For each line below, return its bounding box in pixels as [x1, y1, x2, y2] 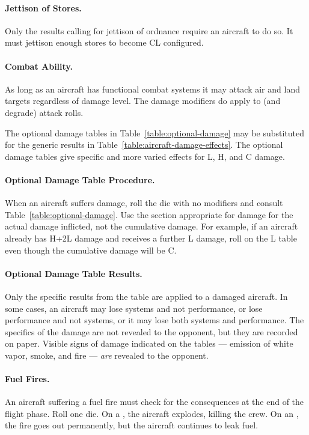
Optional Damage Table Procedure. [5, 173, 155, 186]
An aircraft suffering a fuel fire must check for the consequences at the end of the [5, 395, 304, 408]
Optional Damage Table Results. [5, 267, 142, 279]
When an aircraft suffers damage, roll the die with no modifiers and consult [5, 196, 283, 209]
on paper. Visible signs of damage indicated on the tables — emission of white [5, 337, 293, 350]
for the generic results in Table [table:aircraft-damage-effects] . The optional [5, 138, 283, 151]
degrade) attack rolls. [5, 106, 84, 118]
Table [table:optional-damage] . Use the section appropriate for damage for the [5, 208, 293, 221]
